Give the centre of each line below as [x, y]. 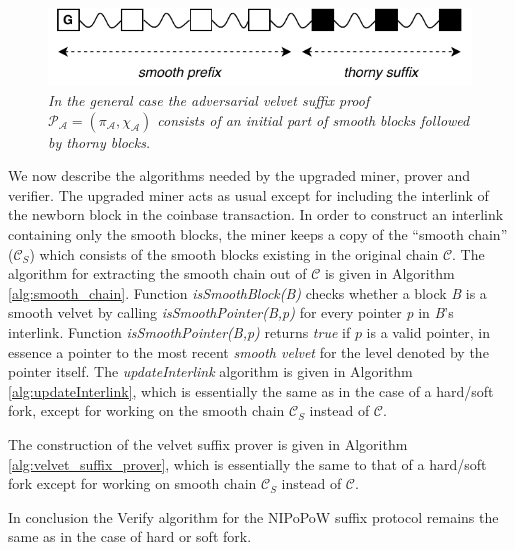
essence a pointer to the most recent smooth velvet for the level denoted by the [248, 351]
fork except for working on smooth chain [132, 483]
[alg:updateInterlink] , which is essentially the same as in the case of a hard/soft [251, 390]
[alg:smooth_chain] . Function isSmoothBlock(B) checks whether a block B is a [247, 292]
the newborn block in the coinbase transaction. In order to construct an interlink [256, 214]
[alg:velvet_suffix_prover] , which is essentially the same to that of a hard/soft [247, 463]
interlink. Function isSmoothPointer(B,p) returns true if [179, 331]
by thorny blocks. [99, 141]
